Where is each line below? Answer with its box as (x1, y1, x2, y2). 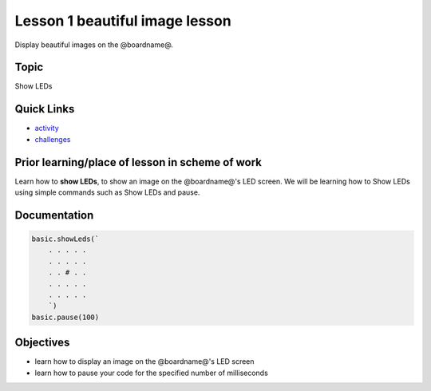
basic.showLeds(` (31, 235, 100, 243)
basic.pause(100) (31, 312, 100, 322)
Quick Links (14, 102, 75, 116)
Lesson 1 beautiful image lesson (14, 12, 231, 30)
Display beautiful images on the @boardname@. (14, 40, 173, 49)
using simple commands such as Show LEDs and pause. (14, 188, 200, 197)
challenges (34, 134, 71, 144)
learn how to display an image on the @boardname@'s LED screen (34, 357, 255, 366)
